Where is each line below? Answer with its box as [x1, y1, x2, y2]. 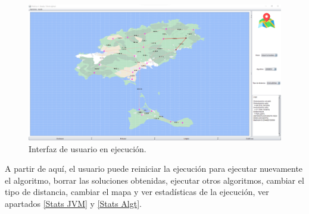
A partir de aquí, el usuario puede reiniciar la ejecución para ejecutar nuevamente [5, 162, 303, 175]
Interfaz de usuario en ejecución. [29, 142, 146, 155]
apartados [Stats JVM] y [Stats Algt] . [5, 197, 142, 209]
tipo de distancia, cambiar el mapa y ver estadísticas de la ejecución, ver [5, 185, 269, 198]
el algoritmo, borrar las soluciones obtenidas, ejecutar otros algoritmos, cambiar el [5, 174, 304, 186]
